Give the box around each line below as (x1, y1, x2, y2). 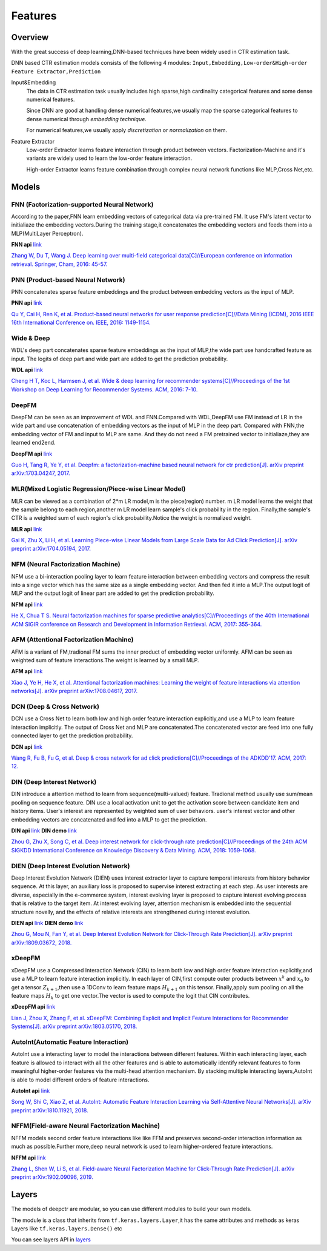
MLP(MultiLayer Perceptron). (11, 230, 84, 237)
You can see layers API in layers (11, 1236, 91, 1243)
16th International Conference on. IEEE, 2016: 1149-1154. (11, 319, 151, 327)
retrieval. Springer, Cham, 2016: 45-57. (11, 260, 108, 268)
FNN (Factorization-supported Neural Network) (11, 200, 154, 208)
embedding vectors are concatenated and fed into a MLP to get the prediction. (11, 815, 207, 823)
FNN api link (11, 241, 42, 248)
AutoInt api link (11, 1087, 50, 1094)
